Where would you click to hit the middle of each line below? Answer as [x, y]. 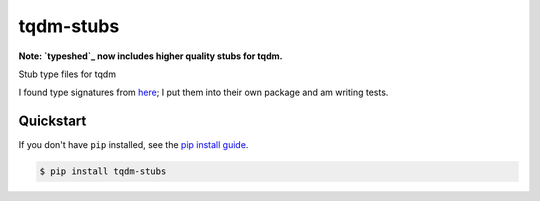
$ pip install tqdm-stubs [103, 171]
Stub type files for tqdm [67, 74]
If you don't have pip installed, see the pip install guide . [133, 145]
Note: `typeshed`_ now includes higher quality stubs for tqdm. [150, 56]
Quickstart [52, 121]
